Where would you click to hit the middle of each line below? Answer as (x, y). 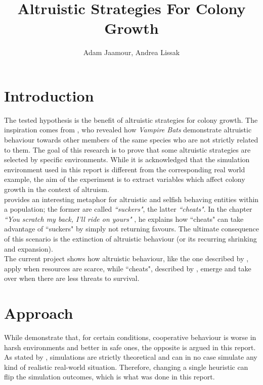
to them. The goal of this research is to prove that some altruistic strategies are (127, 149)
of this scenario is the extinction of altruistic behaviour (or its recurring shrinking (130, 238)
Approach (39, 313)
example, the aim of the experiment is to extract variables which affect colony (125, 179)
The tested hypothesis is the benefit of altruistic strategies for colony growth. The (131, 119)
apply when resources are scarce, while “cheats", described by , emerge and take (128, 268)
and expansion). (29, 248)
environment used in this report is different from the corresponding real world (125, 169)
